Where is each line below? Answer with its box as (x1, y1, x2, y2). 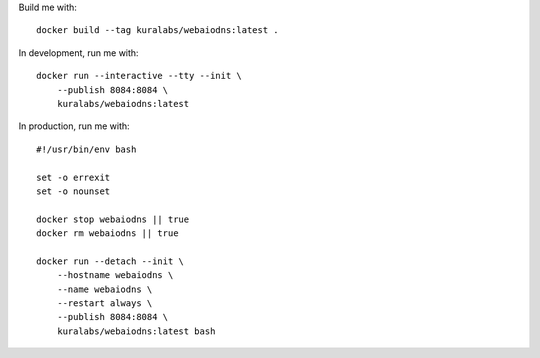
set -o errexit (36, 171, 111, 183)
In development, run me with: (18, 46, 139, 59)
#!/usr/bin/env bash (36, 143, 137, 155)
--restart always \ (56, 298, 153, 309)
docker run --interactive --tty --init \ (36, 70, 242, 82)
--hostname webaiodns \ (56, 270, 174, 281)
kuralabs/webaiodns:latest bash (56, 325, 216, 337)
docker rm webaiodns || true (36, 228, 179, 239)
